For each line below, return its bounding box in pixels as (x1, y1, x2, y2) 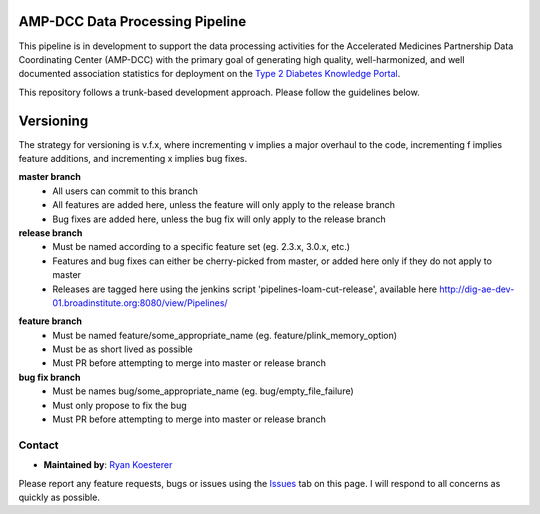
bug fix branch (18, 371, 81, 383)
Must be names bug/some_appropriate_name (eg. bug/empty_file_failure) (52, 385, 354, 397)
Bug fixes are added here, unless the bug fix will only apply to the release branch (52, 213, 386, 225)
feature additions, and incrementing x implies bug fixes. (18, 152, 248, 164)
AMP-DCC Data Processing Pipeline (18, 13, 247, 30)
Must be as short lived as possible (52, 343, 194, 355)
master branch (18, 171, 82, 183)
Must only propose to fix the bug (52, 399, 187, 411)
